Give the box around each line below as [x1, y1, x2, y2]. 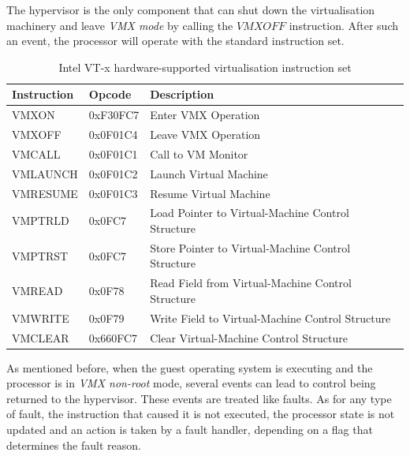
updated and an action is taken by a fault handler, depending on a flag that [6, 421, 373, 438]
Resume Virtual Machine [150, 185, 270, 201]
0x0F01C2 [88, 165, 138, 181]
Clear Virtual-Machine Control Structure [150, 329, 348, 346]
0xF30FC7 [88, 107, 140, 123]
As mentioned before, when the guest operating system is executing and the [6, 359, 373, 376]
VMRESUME [12, 185, 78, 201]
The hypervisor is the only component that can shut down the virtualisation [6, 2, 375, 17]
